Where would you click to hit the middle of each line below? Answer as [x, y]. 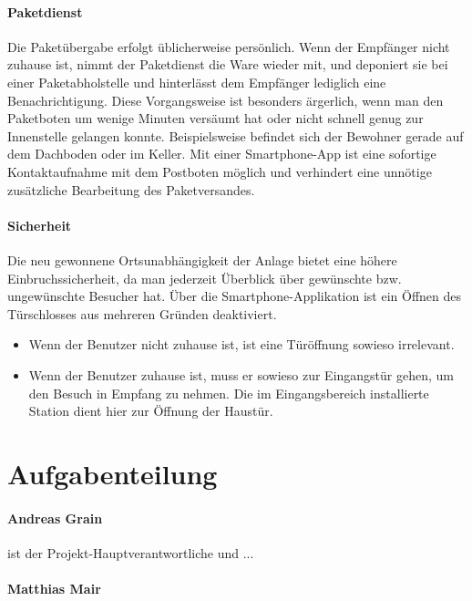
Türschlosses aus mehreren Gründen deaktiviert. [142, 313]
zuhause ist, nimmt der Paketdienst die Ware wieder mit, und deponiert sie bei [228, 64]
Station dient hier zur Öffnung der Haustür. [151, 411]
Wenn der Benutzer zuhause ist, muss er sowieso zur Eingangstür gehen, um [241, 374]
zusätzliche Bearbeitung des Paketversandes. [131, 189]
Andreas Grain [55, 518]
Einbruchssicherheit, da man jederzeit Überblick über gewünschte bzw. [205, 278]
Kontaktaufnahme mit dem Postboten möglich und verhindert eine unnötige [220, 171]
